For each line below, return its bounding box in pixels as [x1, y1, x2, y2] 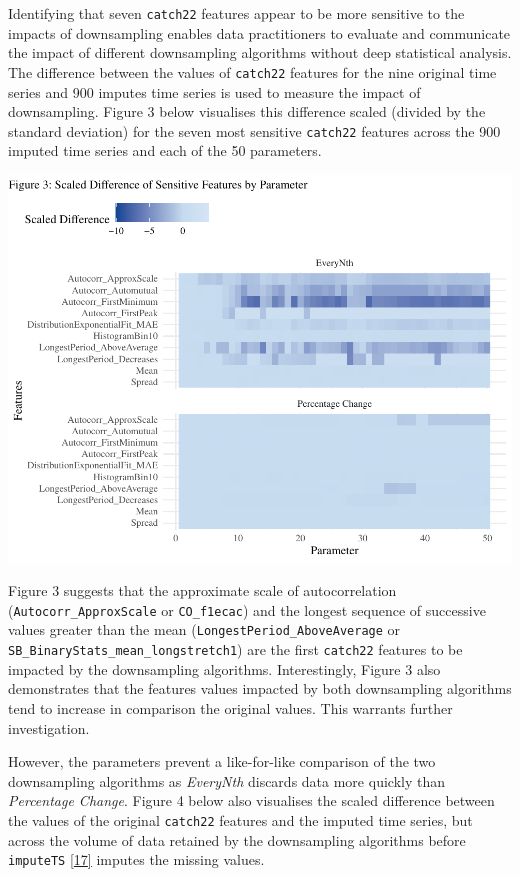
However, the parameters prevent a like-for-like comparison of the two [8, 751, 436, 772]
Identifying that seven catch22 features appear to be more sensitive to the [8, 3, 465, 23]
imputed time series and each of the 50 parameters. [8, 140, 322, 161]
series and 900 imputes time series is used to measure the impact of [8, 81, 421, 102]
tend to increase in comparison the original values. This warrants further [8, 697, 453, 718]
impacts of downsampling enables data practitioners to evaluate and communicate [8, 22, 511, 43]
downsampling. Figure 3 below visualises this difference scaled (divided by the [8, 101, 486, 122]
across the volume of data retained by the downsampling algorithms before [8, 829, 466, 850]
